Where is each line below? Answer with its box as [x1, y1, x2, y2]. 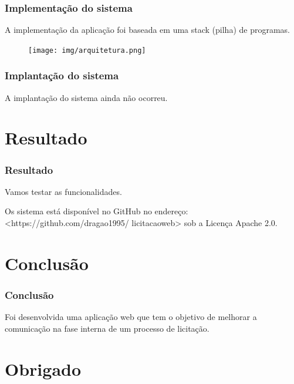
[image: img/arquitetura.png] [28, 46, 146, 55]
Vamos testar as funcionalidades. [5, 185, 122, 197]
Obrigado [5, 356, 82, 380]
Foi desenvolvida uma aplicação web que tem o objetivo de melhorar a [5, 311, 257, 323]
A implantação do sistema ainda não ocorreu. [5, 91, 168, 103]
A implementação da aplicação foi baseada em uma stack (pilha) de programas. [5, 23, 290, 36]
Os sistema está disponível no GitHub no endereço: [5, 205, 188, 217]
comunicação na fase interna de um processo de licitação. [5, 322, 209, 334]
